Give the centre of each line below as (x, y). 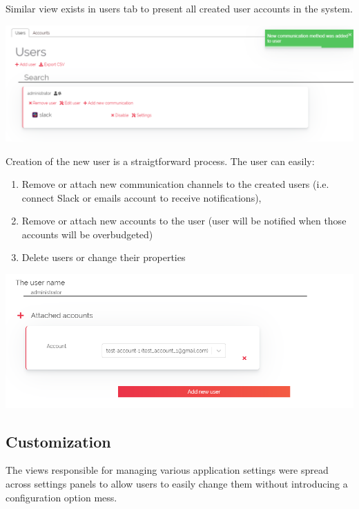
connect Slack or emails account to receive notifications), (142, 197)
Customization (58, 441)
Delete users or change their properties (104, 257)
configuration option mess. (61, 497)
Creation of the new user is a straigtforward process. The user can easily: (160, 161)
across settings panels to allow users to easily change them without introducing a (177, 483)
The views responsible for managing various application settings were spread (167, 470)
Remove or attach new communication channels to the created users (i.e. (175, 184)
